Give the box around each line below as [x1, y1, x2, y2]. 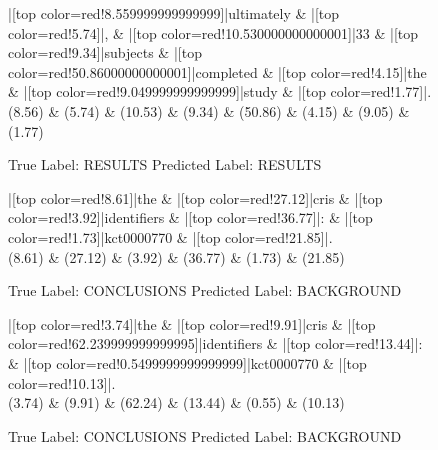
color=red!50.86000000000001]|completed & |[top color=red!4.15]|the [8, 61, 427, 82]
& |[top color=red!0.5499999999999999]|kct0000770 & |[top [8, 352, 367, 373]
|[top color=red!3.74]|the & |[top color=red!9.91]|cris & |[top [8, 313, 376, 334]
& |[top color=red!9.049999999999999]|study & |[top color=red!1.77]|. [8, 81, 432, 102]
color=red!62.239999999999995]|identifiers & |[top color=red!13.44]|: [8, 333, 423, 354]
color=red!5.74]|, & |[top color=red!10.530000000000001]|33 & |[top [8, 22, 419, 43]
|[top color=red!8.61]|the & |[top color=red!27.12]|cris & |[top [8, 187, 383, 208]
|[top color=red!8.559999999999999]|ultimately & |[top [8, 3, 340, 23]
